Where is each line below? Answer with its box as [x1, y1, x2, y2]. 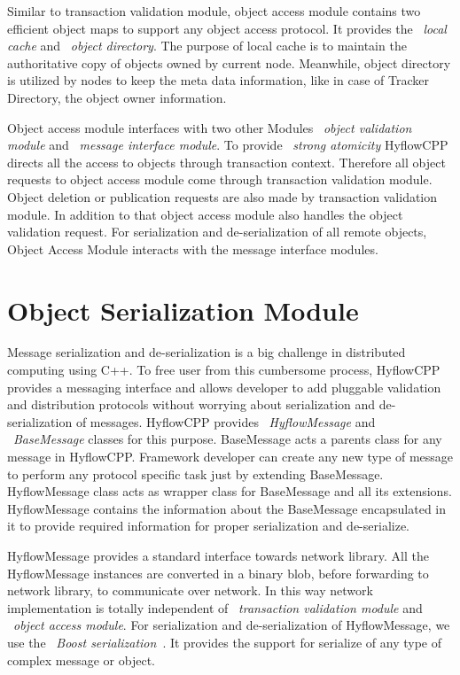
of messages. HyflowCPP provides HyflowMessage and [75, 412, 376, 431]
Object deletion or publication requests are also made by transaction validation [7, 187, 438, 206]
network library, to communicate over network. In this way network [7, 581, 373, 600]
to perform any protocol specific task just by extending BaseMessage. [7, 464, 384, 483]
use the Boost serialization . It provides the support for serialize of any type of [7, 632, 442, 651]
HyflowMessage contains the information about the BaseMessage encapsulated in [7, 499, 447, 517]
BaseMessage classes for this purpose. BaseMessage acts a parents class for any [13, 430, 442, 448]
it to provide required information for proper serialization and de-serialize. [7, 516, 410, 535]
